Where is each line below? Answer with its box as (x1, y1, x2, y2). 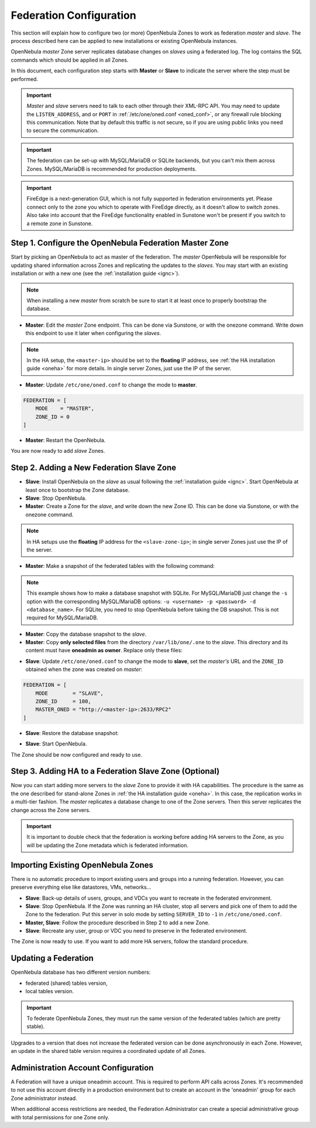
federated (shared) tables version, (25, 980, 108, 987)
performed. (11, 75, 38, 82)
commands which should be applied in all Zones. (11, 56, 129, 63)
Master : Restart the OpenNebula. (25, 436, 106, 443)
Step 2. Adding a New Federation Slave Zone (11, 463, 177, 473)
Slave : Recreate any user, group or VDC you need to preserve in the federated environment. (25, 927, 248, 934)
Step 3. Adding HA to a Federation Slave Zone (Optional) (11, 766, 219, 777)
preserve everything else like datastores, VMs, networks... (11, 883, 152, 891)
